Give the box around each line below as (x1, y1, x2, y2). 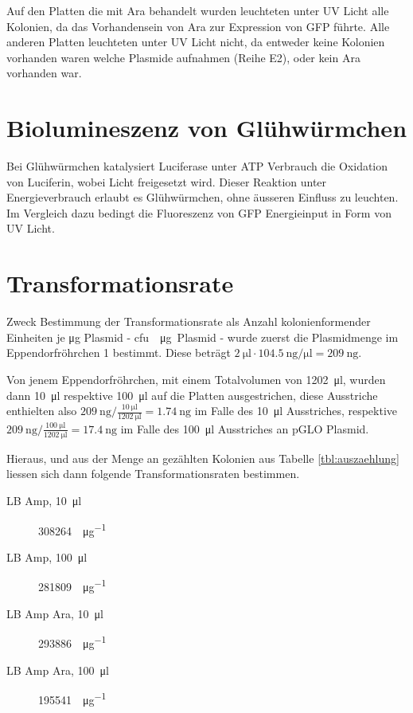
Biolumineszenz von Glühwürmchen (6, 112, 407, 144)
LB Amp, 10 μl (6, 492, 82, 508)
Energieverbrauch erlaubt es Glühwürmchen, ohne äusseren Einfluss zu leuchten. (6, 189, 399, 206)
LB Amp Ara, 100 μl (6, 661, 109, 678)
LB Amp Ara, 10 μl (6, 605, 103, 621)
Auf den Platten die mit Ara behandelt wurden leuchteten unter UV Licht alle (6, 2, 389, 18)
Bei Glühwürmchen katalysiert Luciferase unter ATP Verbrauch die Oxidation (6, 158, 388, 174)
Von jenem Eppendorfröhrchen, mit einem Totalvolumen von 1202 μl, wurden (6, 370, 386, 387)
